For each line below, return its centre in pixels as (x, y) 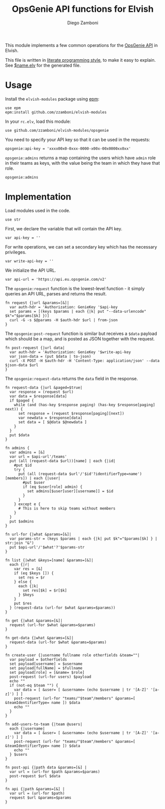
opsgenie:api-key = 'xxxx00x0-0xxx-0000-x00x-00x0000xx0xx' (68, 148)
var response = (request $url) (42, 392)
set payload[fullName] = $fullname (46, 668)
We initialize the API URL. (31, 270)
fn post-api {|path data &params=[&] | (46, 767)
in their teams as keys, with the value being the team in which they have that (82, 163)
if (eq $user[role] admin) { (53, 487)
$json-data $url (22, 365)
